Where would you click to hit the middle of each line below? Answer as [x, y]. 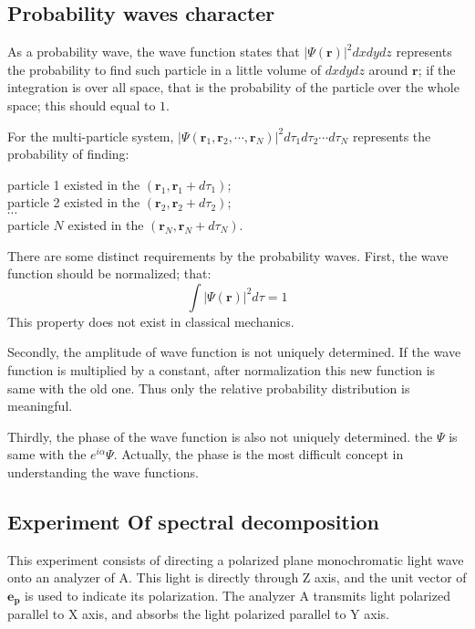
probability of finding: [68, 154]
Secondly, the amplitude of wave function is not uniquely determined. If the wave [234, 352]
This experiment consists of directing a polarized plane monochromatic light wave [236, 559]
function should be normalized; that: [109, 273]
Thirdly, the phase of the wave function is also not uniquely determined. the [220, 436]
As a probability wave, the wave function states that [154, 52]
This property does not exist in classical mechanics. [151, 321]
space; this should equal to [82, 105]
